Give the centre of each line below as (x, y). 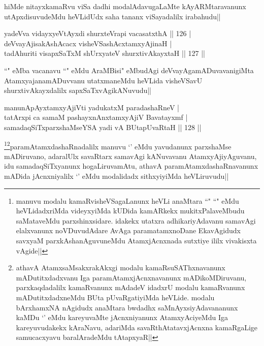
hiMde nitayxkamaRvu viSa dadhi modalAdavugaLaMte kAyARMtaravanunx (125, 6)
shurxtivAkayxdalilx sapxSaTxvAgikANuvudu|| (78, 90)
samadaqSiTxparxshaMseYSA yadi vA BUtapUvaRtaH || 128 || (103, 127)
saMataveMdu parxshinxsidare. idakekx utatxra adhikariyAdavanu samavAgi (136, 220)
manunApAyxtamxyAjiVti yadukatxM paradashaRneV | (92, 107)
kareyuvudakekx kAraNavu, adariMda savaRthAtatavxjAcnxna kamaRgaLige (137, 327)
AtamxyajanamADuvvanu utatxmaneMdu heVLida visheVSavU (103, 80)
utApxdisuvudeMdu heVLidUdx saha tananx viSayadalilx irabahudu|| (112, 16)
